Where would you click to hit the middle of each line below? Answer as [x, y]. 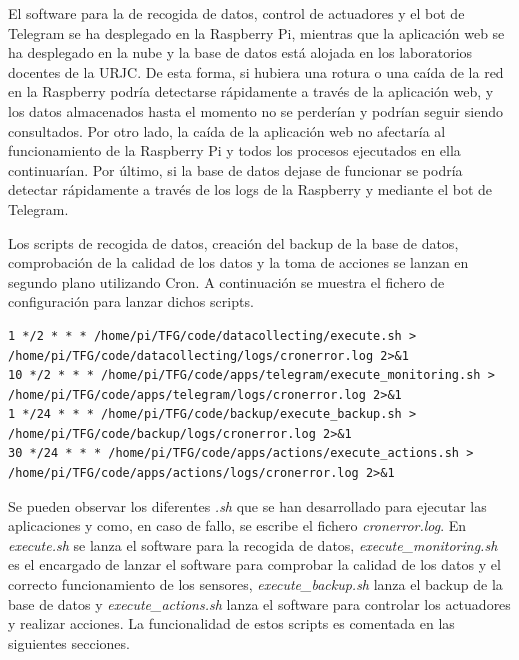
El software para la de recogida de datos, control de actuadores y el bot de [236, 13]
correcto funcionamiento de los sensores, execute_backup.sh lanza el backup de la [255, 584]
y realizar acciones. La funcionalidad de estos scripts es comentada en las [231, 623]
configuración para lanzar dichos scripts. [131, 301]
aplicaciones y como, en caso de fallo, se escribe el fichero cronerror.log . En [237, 525]
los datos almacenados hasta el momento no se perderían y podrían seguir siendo [255, 110]
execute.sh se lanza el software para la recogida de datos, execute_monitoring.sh [253, 544]
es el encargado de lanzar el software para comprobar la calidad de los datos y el [254, 564]
